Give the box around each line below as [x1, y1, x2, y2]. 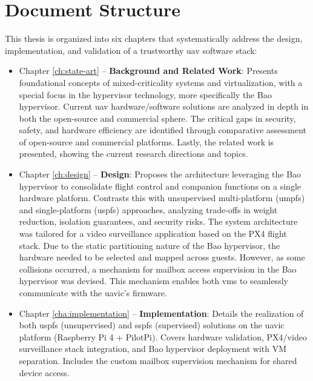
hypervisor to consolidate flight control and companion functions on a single [19, 179, 301, 192]
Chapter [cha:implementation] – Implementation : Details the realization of [19, 306, 304, 319]
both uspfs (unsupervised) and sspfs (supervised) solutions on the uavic [19, 319, 285, 331]
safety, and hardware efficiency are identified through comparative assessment [19, 124, 307, 136]
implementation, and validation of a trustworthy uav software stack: [5, 44, 257, 56]
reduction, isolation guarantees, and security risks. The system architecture [19, 215, 298, 228]
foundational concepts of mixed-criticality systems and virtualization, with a [19, 76, 303, 88]
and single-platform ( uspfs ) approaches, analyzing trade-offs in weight [19, 203, 278, 216]
